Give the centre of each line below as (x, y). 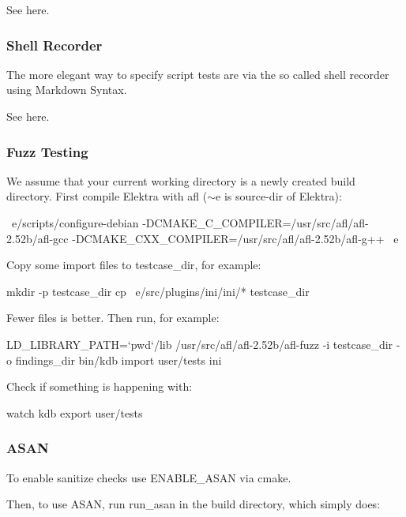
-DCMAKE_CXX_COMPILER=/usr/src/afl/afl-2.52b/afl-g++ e (235, 238)
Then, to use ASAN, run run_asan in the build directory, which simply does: (194, 504)
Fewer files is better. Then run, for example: (113, 318)
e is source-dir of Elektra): (279, 196)
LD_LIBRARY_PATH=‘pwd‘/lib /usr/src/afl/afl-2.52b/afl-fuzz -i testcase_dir (200, 344)
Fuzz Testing (47, 151)
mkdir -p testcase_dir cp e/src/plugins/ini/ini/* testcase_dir (158, 291)
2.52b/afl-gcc (38, 238)
